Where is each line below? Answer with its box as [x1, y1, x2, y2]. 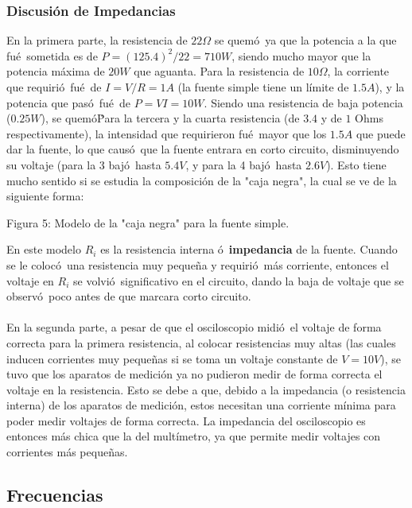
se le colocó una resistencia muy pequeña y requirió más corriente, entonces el [6, 256, 389, 273]
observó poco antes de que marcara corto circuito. [6, 288, 251, 304]
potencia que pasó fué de [6, 94, 131, 111]
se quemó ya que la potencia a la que [214, 32, 397, 48]
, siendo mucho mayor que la [231, 47, 371, 64]
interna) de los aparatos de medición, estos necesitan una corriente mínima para [6, 397, 396, 413]
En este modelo [6, 241, 81, 258]
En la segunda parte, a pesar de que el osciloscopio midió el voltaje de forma [6, 319, 382, 335]
